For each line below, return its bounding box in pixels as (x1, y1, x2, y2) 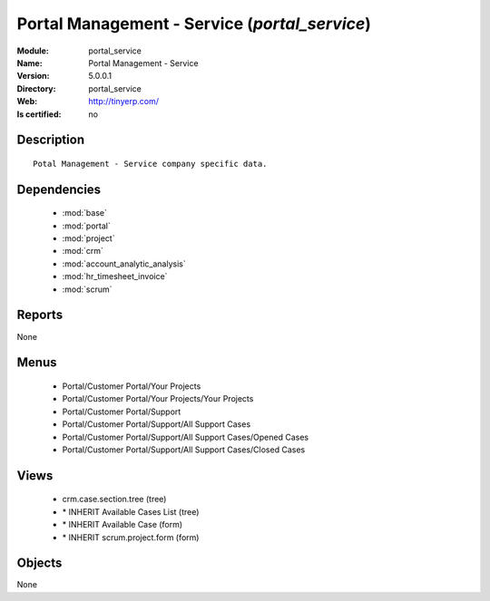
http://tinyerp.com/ (88, 96, 159, 107)
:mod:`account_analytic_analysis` (62, 258, 186, 269)
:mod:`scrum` (62, 284, 113, 295)
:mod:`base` (62, 208, 108, 218)
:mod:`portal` (62, 220, 111, 231)
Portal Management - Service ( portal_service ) (16, 14, 372, 34)
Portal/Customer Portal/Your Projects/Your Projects (62, 393, 254, 404)
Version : (16, 71, 50, 82)
